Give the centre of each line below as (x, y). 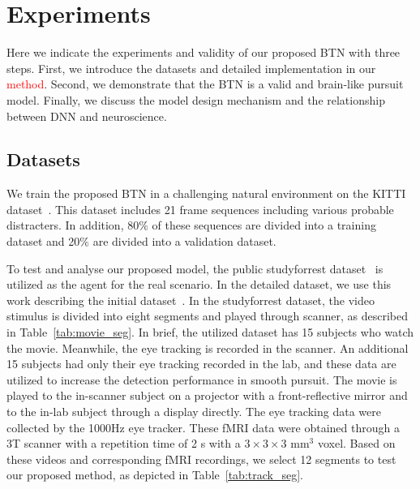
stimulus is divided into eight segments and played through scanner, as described (208, 316)
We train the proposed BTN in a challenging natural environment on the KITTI (206, 193)
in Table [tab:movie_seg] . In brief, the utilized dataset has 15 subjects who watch (210, 332)
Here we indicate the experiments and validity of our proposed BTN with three (204, 52)
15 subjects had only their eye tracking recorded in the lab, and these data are (201, 364)
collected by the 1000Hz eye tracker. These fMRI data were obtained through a (203, 427)
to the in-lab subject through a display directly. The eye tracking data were (194, 412)
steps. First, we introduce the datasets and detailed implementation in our (191, 68)
